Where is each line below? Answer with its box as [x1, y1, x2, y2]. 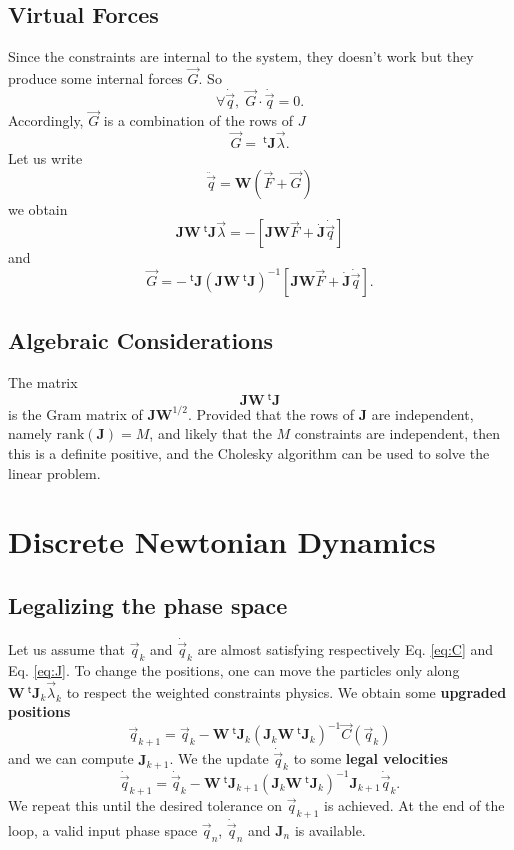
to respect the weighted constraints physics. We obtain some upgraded [66, 681, 507, 702]
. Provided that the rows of [187, 403, 354, 424]
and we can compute [8, 748, 134, 769]
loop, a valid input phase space [8, 819, 198, 840]
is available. [294, 819, 366, 840]
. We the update [169, 748, 269, 769]
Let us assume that [8, 639, 126, 660]
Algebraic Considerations [8, 325, 274, 356]
